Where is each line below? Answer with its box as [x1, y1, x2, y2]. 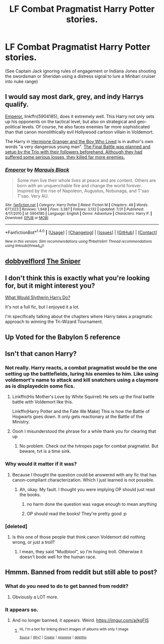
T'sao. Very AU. [17, 193, 49, 199]
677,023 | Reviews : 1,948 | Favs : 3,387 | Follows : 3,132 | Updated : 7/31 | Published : [5, 207, 144, 212]
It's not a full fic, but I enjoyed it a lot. [5, 304, 80, 310]
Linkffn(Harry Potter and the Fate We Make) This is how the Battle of [12, 408, 150, 415]
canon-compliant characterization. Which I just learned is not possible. [12, 477, 155, 483]
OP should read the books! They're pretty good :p [26, 511, 127, 517]
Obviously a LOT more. [12, 594, 59, 600]
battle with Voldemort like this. [12, 399, 73, 405]
